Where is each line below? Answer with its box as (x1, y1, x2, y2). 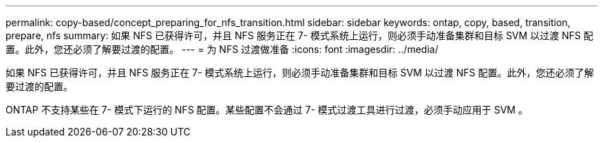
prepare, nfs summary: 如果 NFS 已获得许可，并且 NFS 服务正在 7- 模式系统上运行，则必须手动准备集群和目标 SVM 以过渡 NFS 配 (6, 30, 593, 41)
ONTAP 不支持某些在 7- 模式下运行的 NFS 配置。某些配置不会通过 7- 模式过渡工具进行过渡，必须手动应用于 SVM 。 (6, 104, 528, 115)
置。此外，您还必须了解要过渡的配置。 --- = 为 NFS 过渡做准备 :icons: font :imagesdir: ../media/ (6, 43, 438, 55)
